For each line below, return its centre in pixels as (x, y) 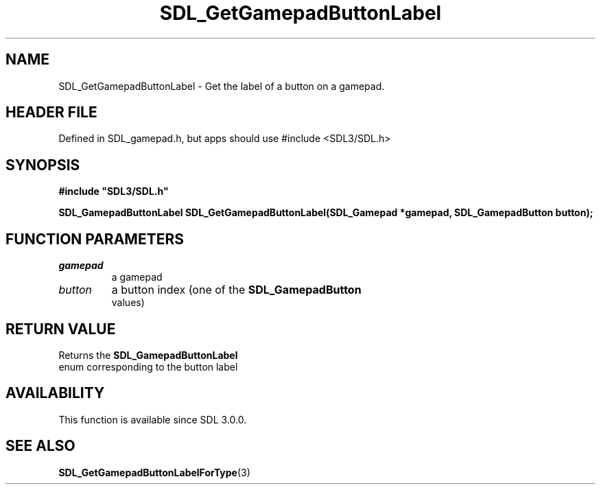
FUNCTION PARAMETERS (95, 239)
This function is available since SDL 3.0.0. (153, 419)
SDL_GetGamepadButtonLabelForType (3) (154, 472)
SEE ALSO (40, 446)
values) (128, 303)
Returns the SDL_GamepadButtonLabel (148, 355)
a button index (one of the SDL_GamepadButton (236, 290)
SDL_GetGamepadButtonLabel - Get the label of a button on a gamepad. (222, 86)
